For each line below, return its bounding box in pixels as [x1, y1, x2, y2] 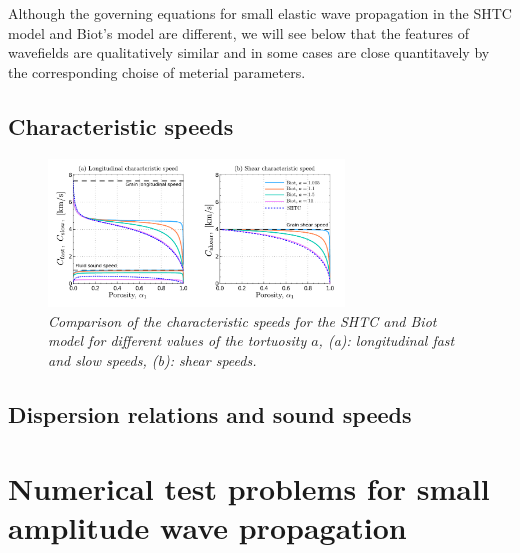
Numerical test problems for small [8, 467, 490, 508]
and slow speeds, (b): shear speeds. [48, 350, 257, 371]
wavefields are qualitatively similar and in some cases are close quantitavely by [8, 42, 490, 63]
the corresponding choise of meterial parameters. [8, 61, 306, 82]
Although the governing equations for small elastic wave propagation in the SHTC [8, 3, 512, 23]
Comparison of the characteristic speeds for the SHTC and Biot [48, 310, 437, 331]
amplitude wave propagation [8, 506, 407, 547]
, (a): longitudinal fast [318, 330, 455, 351]
